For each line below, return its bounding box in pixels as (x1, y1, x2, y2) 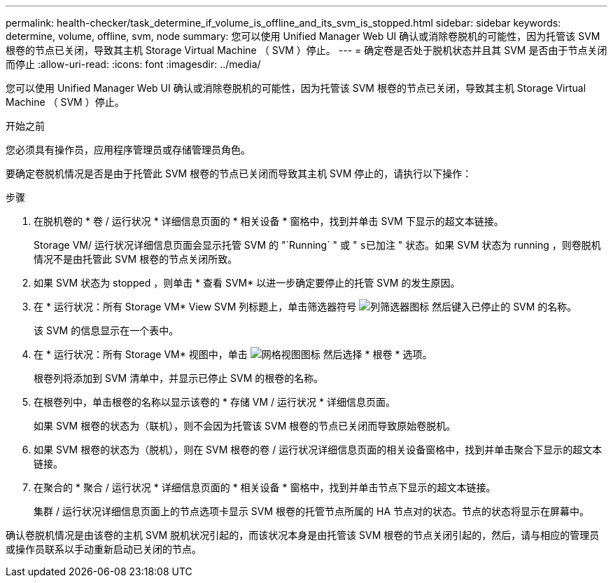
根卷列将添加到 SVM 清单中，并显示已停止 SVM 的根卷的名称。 (34, 372, 324, 384)
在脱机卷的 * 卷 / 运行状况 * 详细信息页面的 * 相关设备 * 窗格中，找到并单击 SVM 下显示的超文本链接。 (34, 215, 504, 227)
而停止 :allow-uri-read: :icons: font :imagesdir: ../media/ (6, 58, 261, 70)
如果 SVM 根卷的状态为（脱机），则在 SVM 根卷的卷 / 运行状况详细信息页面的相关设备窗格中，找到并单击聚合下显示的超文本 (34, 444, 603, 455)
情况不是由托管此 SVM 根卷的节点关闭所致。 (34, 253, 238, 265)
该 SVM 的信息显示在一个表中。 (34, 324, 179, 336)
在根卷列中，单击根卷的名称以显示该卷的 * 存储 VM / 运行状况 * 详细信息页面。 (34, 396, 395, 408)
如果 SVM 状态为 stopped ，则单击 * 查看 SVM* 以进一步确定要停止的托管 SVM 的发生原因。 (34, 277, 460, 289)
